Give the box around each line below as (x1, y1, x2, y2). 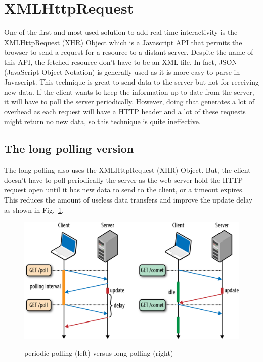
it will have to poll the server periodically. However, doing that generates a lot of (4, 96, 255, 107)
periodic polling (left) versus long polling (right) (24, 347, 173, 358)
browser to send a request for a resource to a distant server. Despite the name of (4, 47, 253, 57)
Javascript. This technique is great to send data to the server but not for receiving (4, 76, 259, 87)
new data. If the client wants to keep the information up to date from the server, (4, 86, 254, 97)
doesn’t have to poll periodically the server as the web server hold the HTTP (4, 174, 243, 185)
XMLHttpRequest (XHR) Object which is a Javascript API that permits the (4, 36, 242, 47)
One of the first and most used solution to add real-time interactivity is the (4, 27, 238, 37)
